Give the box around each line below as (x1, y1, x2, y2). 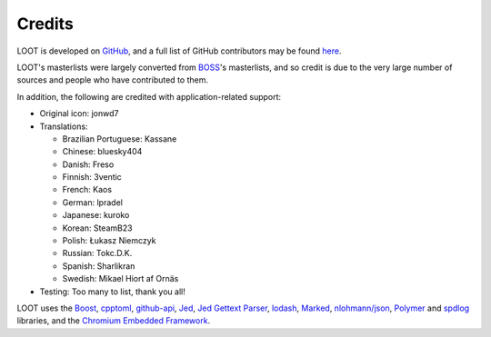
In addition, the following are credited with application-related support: (16, 91, 282, 102)
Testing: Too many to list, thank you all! (39, 286, 185, 297)
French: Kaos (62, 184, 113, 195)
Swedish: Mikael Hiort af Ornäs (62, 273, 179, 284)
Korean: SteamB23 (62, 223, 133, 233)
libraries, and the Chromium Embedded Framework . (16, 315, 211, 326)
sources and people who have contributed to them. (16, 74, 209, 85)
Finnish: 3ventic (62, 172, 122, 183)
